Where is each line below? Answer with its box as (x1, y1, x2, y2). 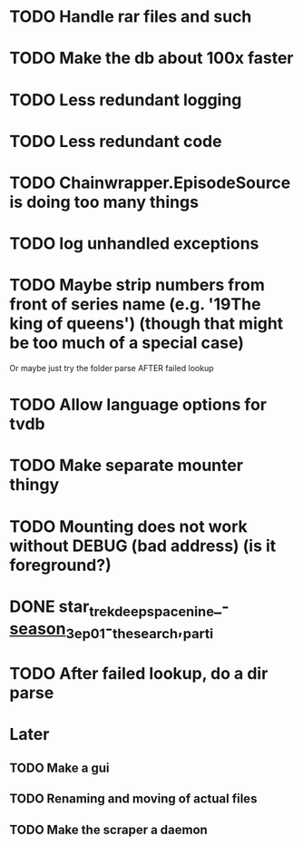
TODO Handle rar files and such (9, 6, 252, 27)
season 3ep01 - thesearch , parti (9, 619, 214, 642)
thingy (9, 475, 60, 496)
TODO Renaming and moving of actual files (9, 792, 258, 807)
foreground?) (9, 555, 112, 575)
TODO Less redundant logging (9, 89, 242, 110)
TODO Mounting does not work (9, 516, 248, 536)
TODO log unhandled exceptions (9, 233, 259, 254)
